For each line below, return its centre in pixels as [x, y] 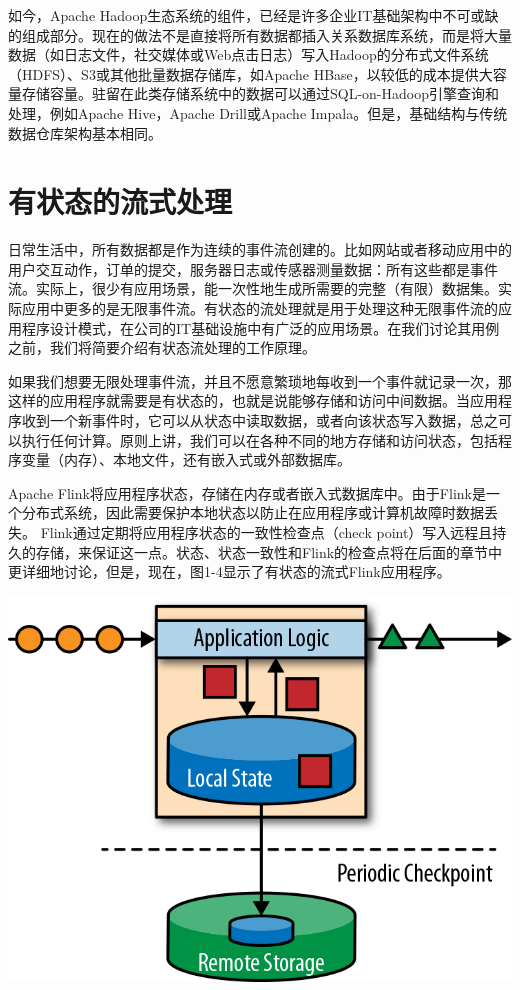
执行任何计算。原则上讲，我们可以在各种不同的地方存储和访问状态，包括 [259, 439]
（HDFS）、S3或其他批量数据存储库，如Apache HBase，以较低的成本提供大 [250, 73]
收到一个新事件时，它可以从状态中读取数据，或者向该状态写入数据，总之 [259, 420]
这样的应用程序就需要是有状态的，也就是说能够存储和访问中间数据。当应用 [253, 400]
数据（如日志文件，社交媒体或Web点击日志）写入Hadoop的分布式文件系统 [248, 54]
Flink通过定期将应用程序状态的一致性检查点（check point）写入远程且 [266, 532]
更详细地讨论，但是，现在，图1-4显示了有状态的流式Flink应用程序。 [229, 571]
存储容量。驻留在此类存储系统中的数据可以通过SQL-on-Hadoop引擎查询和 [260, 93]
